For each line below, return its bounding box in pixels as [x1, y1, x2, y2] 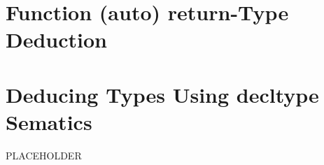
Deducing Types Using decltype [6, 80, 319, 108]
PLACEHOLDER [6, 148, 82, 162]
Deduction [6, 25, 107, 54]
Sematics [6, 107, 92, 136]
